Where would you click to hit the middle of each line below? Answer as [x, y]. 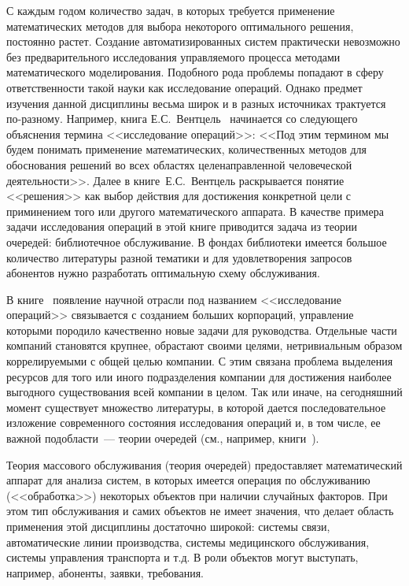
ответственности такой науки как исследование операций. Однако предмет [184, 87]
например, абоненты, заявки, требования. [105, 572]
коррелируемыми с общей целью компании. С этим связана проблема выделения [200, 361]
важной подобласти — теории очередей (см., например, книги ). [163, 438]
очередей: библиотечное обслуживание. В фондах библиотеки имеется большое [197, 241]
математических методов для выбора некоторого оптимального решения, [180, 26]
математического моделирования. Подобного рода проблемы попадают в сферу [195, 72]
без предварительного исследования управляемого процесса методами [173, 56]
